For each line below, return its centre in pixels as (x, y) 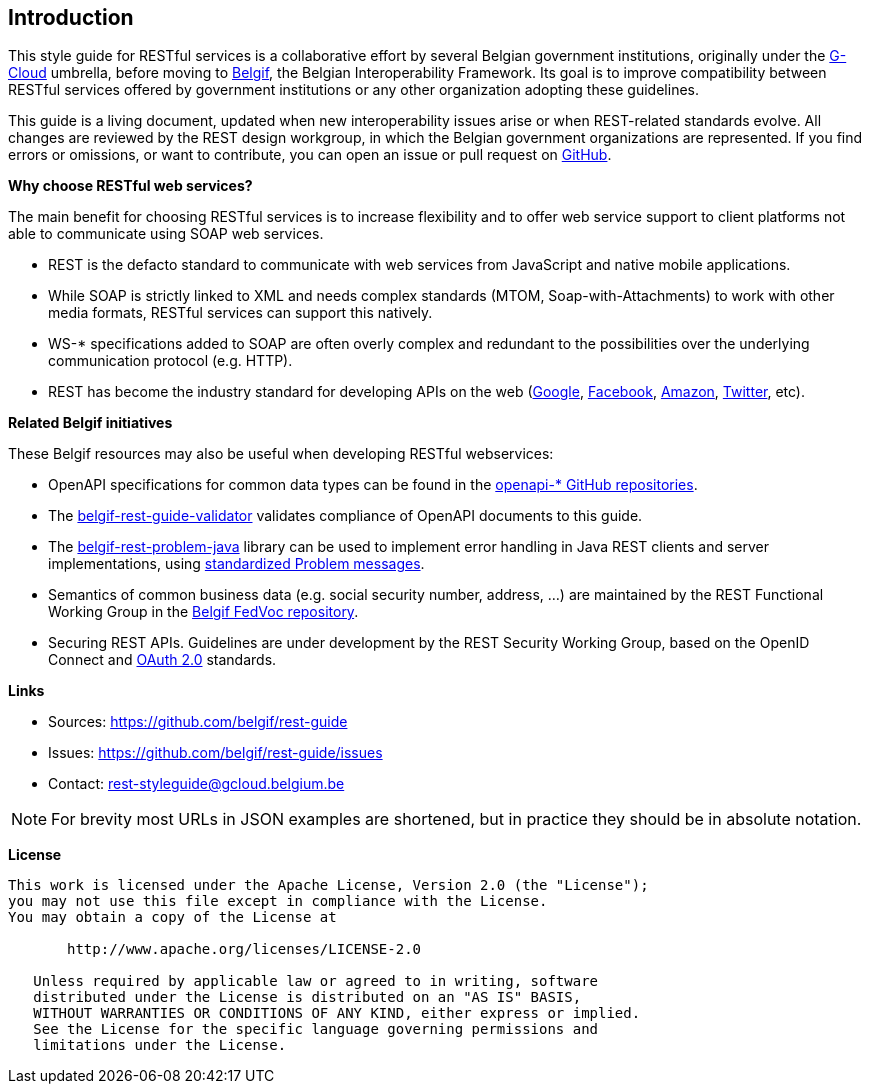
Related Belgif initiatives (90, 423)
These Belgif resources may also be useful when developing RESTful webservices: (281, 454)
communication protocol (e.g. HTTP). (170, 361)
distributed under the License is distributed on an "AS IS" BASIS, (307, 997)
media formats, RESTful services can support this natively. (240, 313)
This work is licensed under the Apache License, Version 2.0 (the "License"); (328, 885)
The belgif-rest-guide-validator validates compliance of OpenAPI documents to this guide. (345, 516)
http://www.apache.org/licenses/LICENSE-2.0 (244, 949)
